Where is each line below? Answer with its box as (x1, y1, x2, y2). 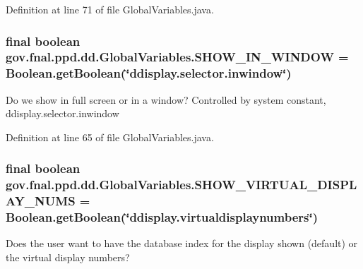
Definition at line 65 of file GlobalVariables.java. (6, 129, 214, 144)
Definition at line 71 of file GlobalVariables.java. (6, 2, 214, 16)
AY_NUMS (6, 192, 76, 210)
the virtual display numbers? (6, 250, 130, 265)
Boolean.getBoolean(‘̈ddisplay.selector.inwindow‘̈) (6, 64, 292, 82)
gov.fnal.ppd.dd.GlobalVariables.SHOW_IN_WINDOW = (6, 48, 349, 66)
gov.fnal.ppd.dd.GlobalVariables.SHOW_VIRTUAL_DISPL (6, 176, 357, 193)
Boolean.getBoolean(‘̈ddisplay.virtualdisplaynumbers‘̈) (6, 208, 319, 226)
